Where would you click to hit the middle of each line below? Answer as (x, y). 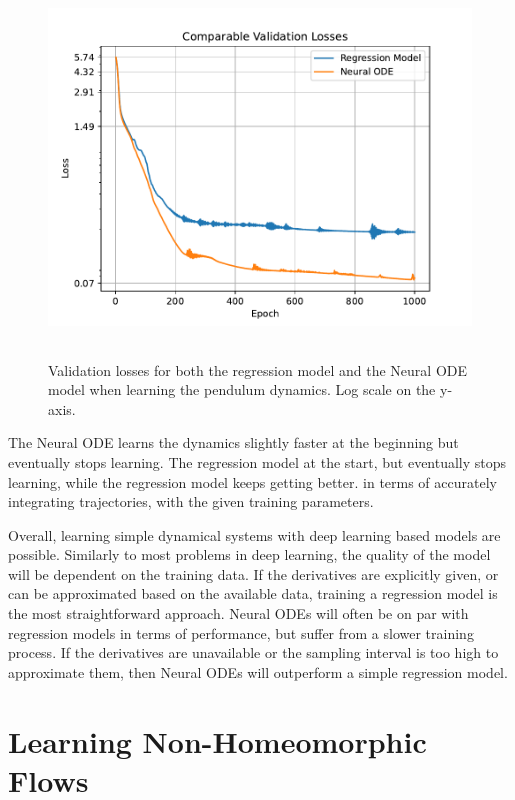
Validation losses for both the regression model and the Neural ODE (258, 369)
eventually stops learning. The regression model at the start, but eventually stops (257, 461)
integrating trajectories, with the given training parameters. (191, 501)
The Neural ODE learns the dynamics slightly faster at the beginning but (233, 442)
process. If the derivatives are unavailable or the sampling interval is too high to (253, 652)
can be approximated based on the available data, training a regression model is (253, 593)
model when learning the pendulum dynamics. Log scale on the (242, 389)
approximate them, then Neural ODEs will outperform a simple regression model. (258, 671)
